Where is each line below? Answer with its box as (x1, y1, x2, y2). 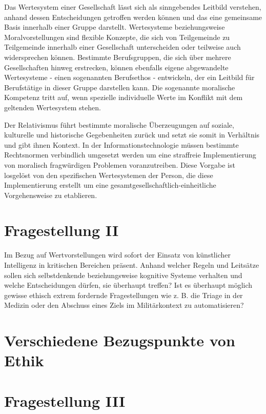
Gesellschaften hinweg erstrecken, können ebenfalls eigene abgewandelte (4, 62, 229, 72)
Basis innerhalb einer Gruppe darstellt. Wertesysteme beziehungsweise (4, 22, 225, 32)
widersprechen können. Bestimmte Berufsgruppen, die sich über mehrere (4, 51, 231, 62)
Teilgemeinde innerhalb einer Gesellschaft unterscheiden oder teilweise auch (4, 42, 241, 52)
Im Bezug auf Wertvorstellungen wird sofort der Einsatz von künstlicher (4, 249, 231, 260)
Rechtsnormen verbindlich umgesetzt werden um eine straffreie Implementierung (4, 149, 256, 160)
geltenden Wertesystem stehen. (4, 102, 101, 112)
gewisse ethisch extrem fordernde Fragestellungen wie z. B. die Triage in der (4, 289, 243, 300)
